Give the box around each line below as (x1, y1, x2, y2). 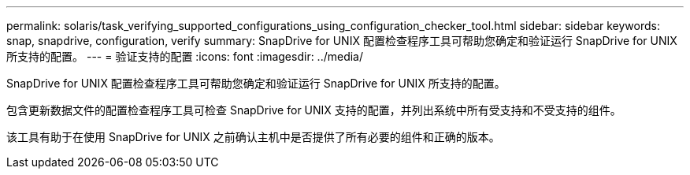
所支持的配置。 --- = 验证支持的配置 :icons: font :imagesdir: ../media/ (6, 50, 364, 63)
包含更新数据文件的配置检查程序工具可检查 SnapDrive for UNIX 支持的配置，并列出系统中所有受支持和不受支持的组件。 (6, 103, 621, 117)
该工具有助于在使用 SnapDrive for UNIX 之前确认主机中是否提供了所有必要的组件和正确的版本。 (6, 130, 500, 143)
